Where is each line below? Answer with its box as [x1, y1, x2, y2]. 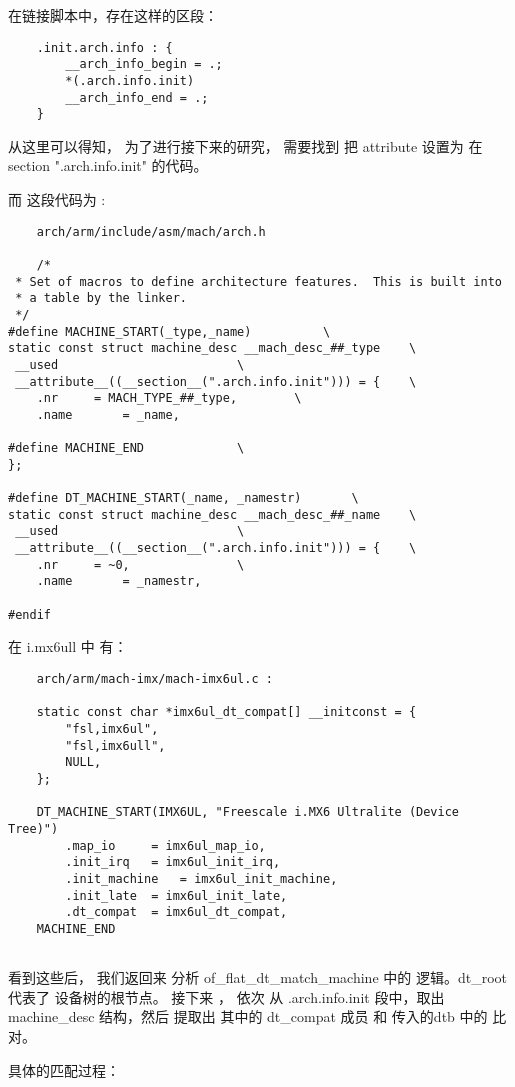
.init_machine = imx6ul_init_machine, [65, 871, 338, 886]
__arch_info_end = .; [65, 90, 209, 105]
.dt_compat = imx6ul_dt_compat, [65, 905, 288, 920]
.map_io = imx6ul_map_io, [65, 838, 266, 853]
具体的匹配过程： [8, 1059, 120, 1080]
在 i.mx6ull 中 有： [8, 636, 128, 657]
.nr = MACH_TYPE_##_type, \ [36, 391, 302, 406]
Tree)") [8, 821, 59, 836]
